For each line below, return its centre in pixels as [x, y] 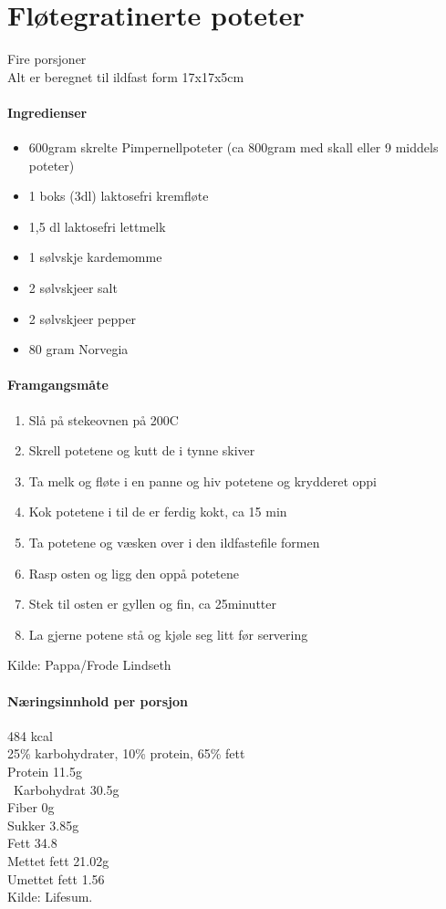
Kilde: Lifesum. [50, 897]
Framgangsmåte [58, 385]
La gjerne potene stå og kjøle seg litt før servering [168, 634]
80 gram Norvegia [78, 349]
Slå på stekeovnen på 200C [104, 419]
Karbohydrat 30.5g [66, 789]
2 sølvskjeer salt [73, 288]
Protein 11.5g [45, 771]
